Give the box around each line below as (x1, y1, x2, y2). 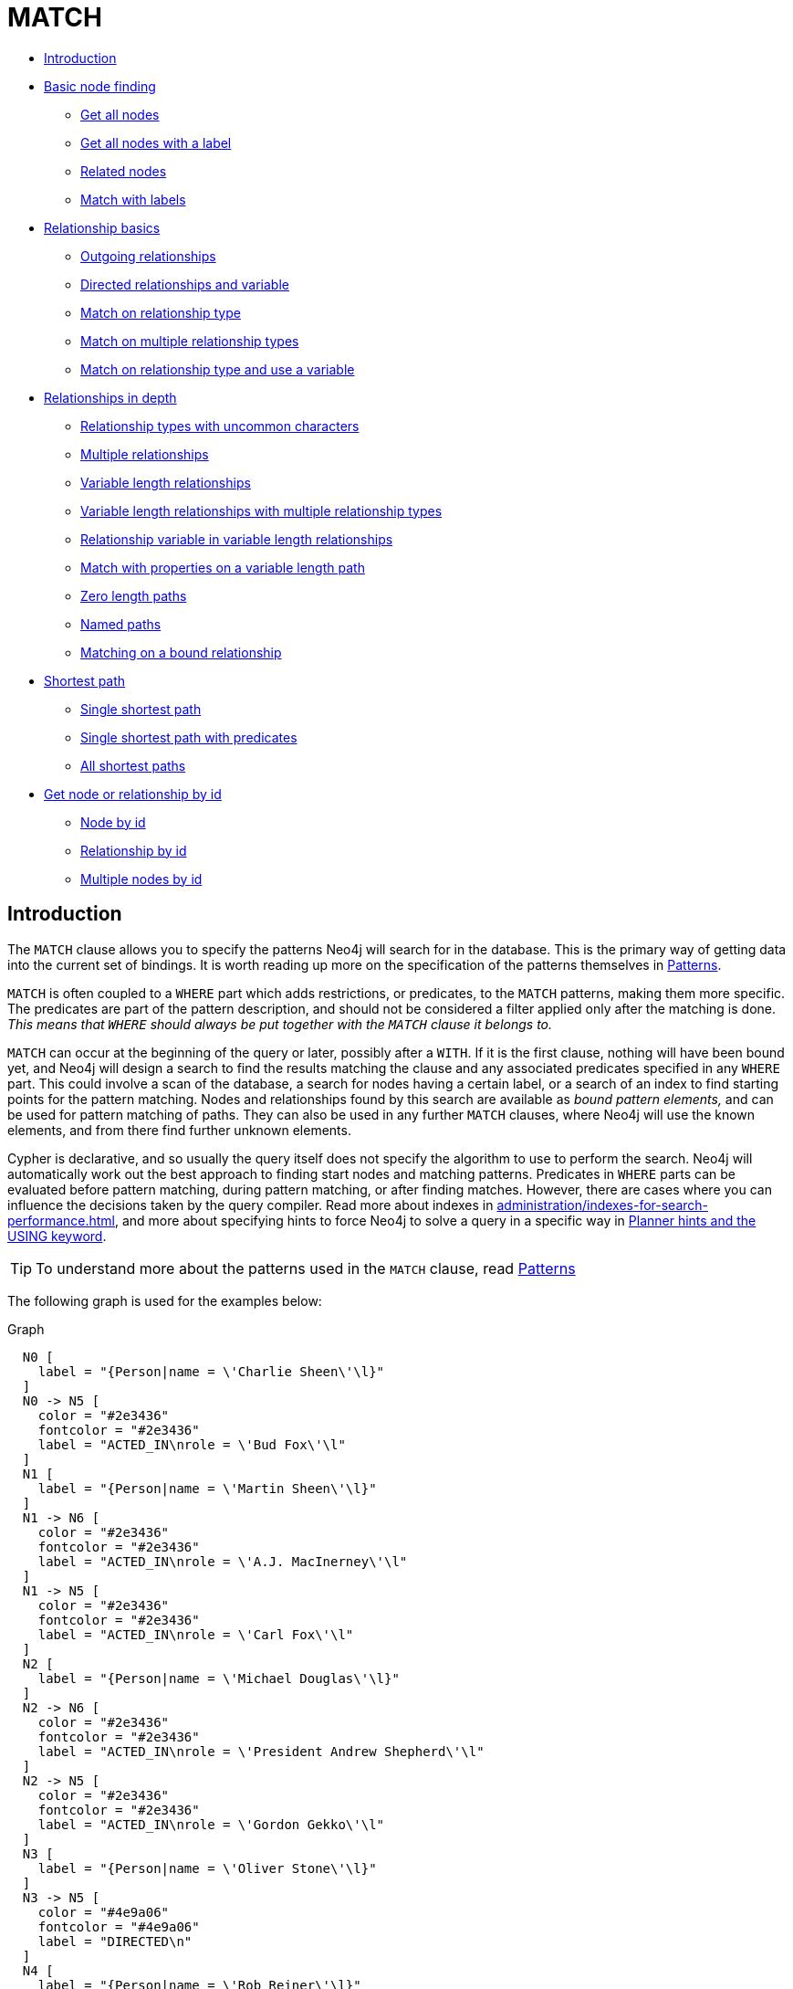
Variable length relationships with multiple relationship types (80, 502, 443, 519)
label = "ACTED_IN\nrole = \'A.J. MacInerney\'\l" (37, 1553, 408, 1569)
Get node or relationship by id (44, 785, 222, 802)
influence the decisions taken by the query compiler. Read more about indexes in (7, 1196, 494, 1213)
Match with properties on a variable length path (80, 559, 365, 575)
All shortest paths (80, 757, 186, 773)
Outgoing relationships (80, 247, 216, 264)
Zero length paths (80, 587, 187, 604)
